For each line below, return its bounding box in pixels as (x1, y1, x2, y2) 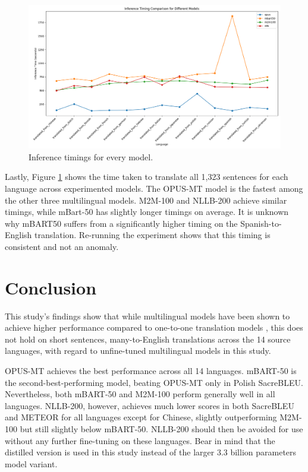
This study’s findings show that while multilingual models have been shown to (5, 309, 290, 322)
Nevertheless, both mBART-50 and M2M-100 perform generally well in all (5, 388, 275, 400)
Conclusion (5, 275, 97, 299)
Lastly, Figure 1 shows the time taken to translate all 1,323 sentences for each (5, 170, 288, 183)
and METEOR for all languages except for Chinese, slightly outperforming (5, 411, 277, 423)
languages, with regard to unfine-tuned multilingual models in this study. (5, 344, 271, 357)
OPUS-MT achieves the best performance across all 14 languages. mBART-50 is (5, 365, 297, 377)
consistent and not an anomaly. (5, 240, 119, 252)
